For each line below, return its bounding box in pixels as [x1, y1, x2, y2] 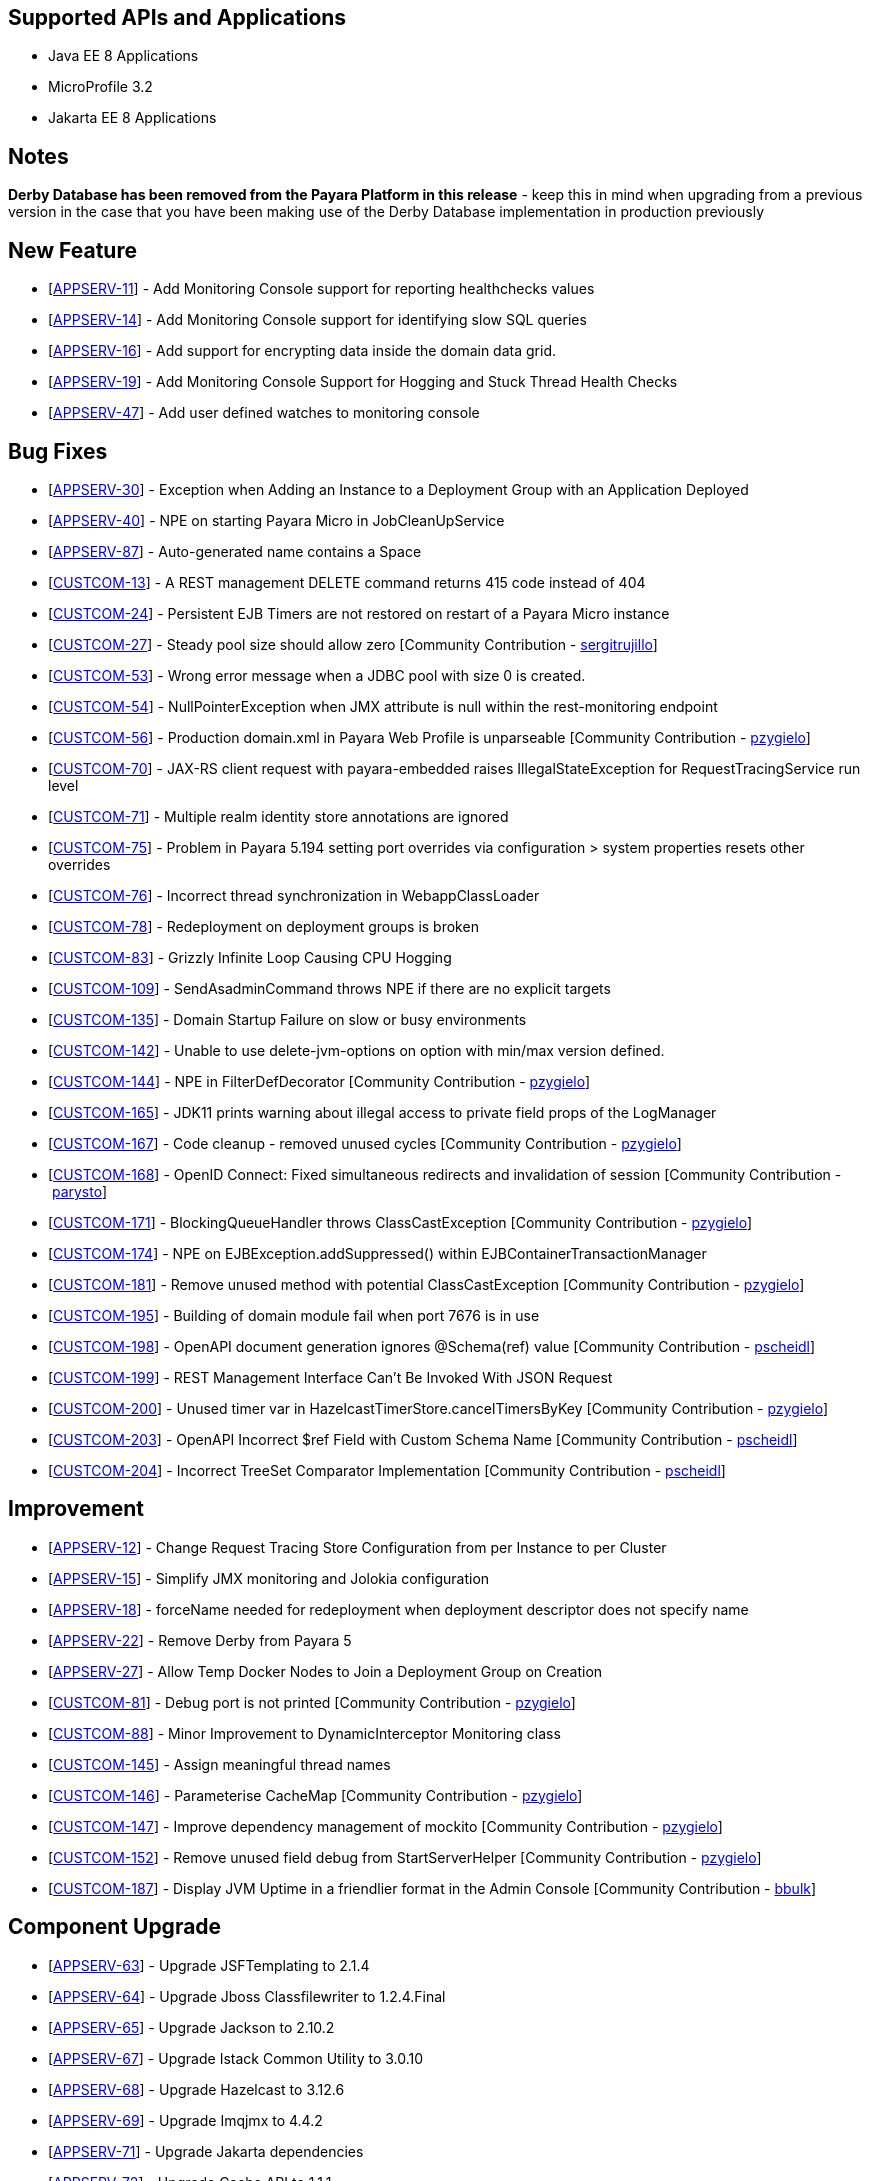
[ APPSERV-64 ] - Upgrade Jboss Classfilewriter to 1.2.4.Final [48, 1987, 446, 2005]
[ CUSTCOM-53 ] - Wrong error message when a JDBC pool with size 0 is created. [48, 666, 586, 684]
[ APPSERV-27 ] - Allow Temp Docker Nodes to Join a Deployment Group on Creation [48, 1662, 603, 1680]
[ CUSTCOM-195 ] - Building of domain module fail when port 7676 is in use [48, 1306, 540, 1324]
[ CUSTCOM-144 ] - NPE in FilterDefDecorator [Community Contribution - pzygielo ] [48, 1072, 591, 1090]
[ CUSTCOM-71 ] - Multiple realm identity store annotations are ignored [48, 807, 509, 825]
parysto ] [51, 1182, 108, 1200]
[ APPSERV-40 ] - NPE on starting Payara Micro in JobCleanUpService [48, 511, 505, 529]
